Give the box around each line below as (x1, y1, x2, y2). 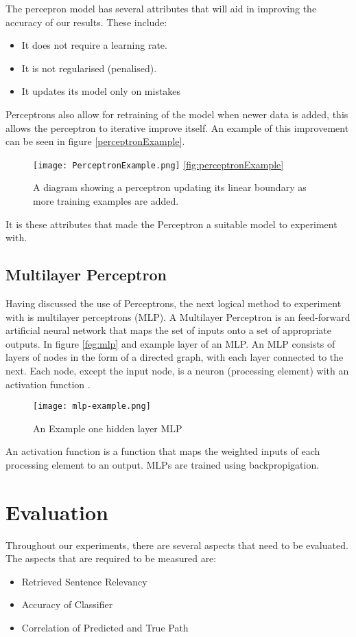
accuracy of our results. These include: (5, 14, 167, 29)
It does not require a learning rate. (21, 38, 167, 52)
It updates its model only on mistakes (21, 84, 181, 98)
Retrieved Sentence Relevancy (21, 574, 147, 588)
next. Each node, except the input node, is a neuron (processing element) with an (5, 363, 349, 377)
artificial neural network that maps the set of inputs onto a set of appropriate (5, 323, 331, 337)
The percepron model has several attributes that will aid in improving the (5, 1, 317, 15)
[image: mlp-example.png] (33, 401, 151, 412)
